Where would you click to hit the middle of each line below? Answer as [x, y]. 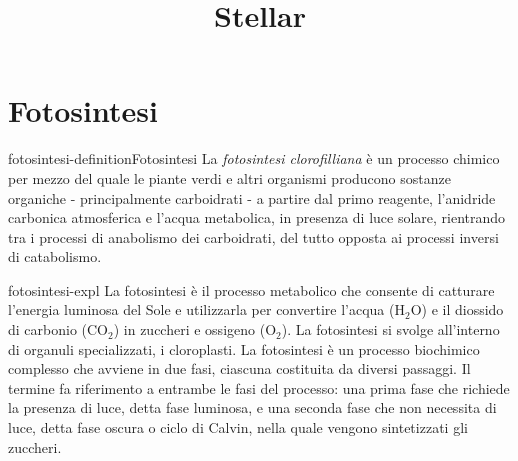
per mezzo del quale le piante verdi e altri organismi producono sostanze [229, 177]
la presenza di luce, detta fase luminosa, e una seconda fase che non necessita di [252, 407]
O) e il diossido [457, 309]
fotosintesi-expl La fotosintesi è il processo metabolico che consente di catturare [251, 289]
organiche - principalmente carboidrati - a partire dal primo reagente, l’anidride [252, 197]
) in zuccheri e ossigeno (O [195, 329]
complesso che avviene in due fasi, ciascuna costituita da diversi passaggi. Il [239, 368]
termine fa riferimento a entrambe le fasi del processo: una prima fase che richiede [259, 387]
